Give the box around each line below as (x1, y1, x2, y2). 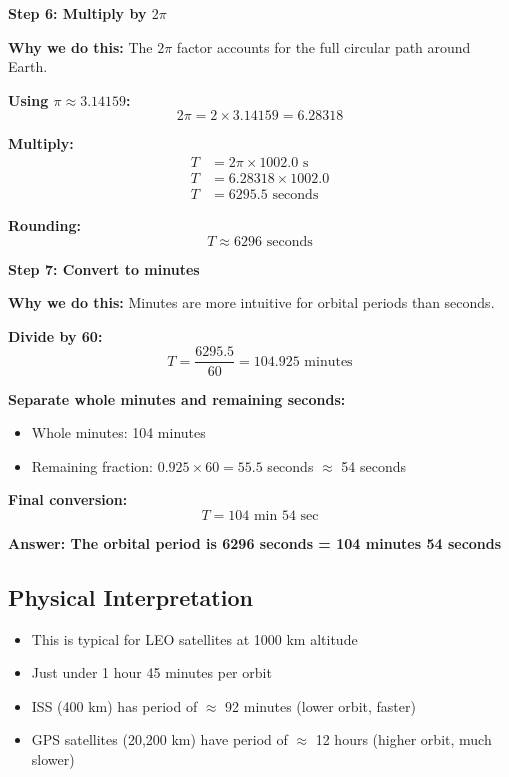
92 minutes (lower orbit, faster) (225, 695, 416, 716)
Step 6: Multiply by (8, 3, 147, 23)
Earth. (8, 56, 48, 77)
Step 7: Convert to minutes (8, 258, 200, 279)
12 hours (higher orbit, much (315, 729, 492, 750)
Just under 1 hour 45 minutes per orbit (31, 662, 272, 683)
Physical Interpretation (8, 581, 253, 612)
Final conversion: (8, 489, 128, 510)
